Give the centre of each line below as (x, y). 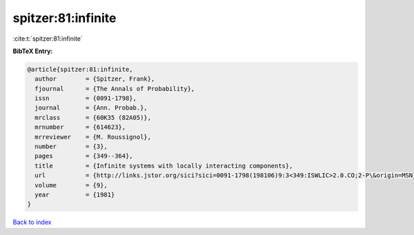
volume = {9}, (71, 185)
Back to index (32, 222)
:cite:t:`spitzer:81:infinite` (48, 39)
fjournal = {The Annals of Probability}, (115, 89)
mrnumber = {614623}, (80, 127)
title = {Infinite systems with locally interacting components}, (164, 166)
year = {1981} (75, 195)
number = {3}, (71, 147)
